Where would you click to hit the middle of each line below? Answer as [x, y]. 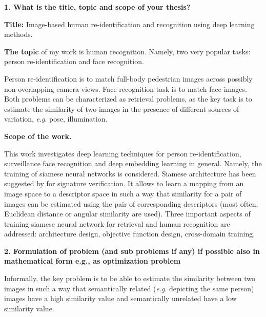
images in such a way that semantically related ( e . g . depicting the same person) [129, 288]
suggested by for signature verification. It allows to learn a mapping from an [124, 183]
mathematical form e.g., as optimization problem [93, 261]
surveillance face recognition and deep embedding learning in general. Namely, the [133, 163]
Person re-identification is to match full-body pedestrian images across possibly [128, 78]
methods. [18, 34]
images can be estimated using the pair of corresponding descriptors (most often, [131, 203]
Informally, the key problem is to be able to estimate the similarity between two [130, 278]
